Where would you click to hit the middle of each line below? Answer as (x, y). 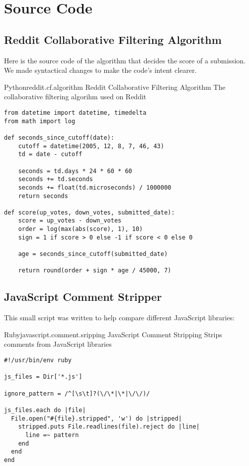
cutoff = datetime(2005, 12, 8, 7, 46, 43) (91, 146)
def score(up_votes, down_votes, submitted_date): (89, 212)
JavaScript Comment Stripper (83, 297)
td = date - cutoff (50, 154)
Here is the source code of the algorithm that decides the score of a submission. (125, 60)
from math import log (40, 121)
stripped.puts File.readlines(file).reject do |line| (109, 427)
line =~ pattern (52, 435)
